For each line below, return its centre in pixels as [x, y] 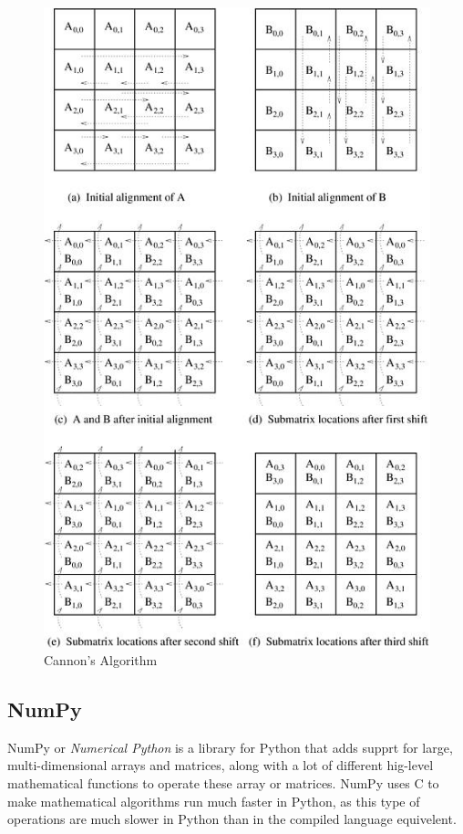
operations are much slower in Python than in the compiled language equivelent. [232, 819]
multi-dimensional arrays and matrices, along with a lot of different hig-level [221, 765]
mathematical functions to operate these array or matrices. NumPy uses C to [223, 783]
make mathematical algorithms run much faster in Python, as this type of [214, 801]
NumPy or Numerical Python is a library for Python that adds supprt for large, [230, 747]
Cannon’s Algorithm [101, 660]
